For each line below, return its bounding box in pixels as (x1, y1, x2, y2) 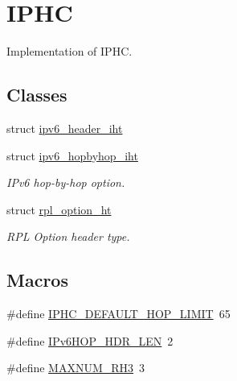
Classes (6, 82, 67, 107)
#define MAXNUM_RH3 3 (6, 359, 145, 376)
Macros (6, 267, 68, 292)
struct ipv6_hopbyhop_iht (6, 147, 138, 164)
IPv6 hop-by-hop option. (6, 174, 125, 191)
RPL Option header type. (6, 228, 130, 245)
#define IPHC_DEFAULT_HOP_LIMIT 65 (6, 305, 231, 322)
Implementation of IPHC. (6, 43, 133, 60)
